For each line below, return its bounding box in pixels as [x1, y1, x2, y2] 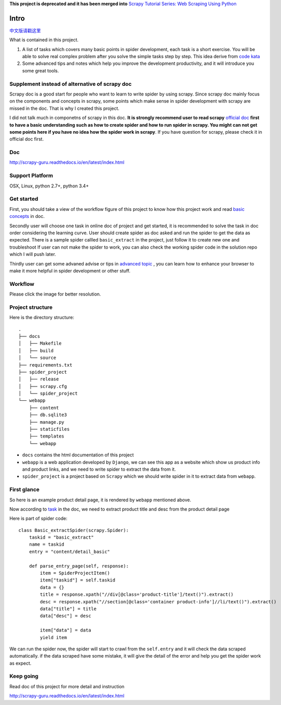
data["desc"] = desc [40, 613, 91, 619]
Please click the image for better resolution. [9, 291, 101, 297]
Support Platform [9, 172, 54, 179]
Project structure [9, 304, 53, 311]
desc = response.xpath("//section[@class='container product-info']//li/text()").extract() [40, 599, 277, 604]
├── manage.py [29, 419, 65, 425]
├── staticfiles [29, 426, 70, 432]
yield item [40, 635, 67, 640]
